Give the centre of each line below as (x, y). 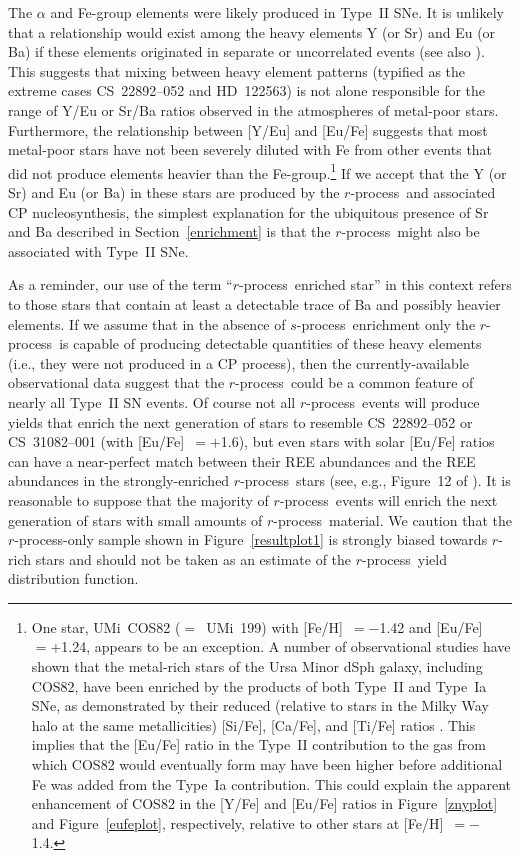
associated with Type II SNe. (98, 250)
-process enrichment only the (386, 323)
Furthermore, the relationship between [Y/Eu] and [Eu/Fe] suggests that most (248, 129)
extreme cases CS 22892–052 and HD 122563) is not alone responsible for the (247, 90)
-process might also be (410, 231)
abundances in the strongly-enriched (119, 480)
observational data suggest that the (116, 382)
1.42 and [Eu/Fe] (431, 626)
